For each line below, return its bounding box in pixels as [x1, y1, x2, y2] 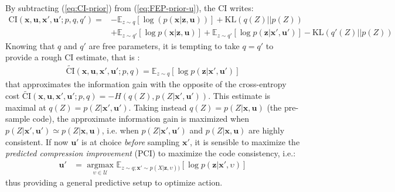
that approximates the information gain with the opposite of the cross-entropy [5, 78, 287, 90]
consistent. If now [5, 135, 69, 148]
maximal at [5, 101, 46, 113]
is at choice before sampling [81, 135, 180, 148]
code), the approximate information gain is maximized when [32, 112, 249, 125]
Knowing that [5, 39, 55, 52]
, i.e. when [101, 124, 139, 136]
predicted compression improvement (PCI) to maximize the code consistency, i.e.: [5, 147, 296, 159]
